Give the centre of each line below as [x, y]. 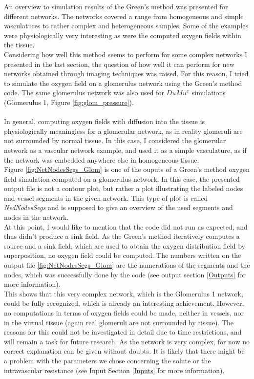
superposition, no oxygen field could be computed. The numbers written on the [123, 255]
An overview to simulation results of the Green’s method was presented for [116, 6]
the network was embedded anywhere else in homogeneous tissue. [102, 159]
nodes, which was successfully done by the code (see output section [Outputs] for [125, 274]
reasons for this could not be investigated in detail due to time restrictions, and [123, 332]
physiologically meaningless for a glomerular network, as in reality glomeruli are [123, 131]
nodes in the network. [36, 217]
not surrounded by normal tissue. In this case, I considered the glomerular [115, 140]
